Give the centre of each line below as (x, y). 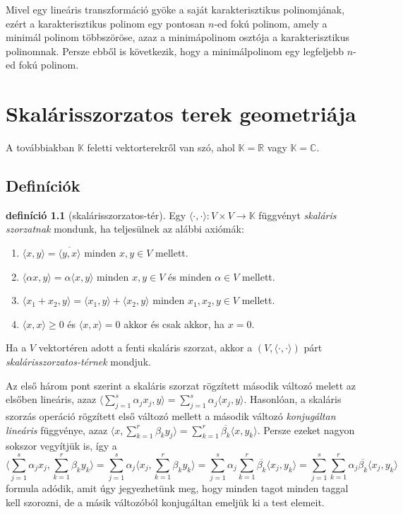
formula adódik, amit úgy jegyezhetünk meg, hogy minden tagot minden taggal (177, 488)
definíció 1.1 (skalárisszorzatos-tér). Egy (96, 215)
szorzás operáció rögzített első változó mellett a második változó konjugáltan (171, 416)
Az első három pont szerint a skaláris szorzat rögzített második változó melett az (181, 385)
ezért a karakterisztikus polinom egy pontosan (106, 23)
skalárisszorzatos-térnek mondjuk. (78, 362)
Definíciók (43, 186)
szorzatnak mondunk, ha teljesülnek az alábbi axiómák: (125, 229)
